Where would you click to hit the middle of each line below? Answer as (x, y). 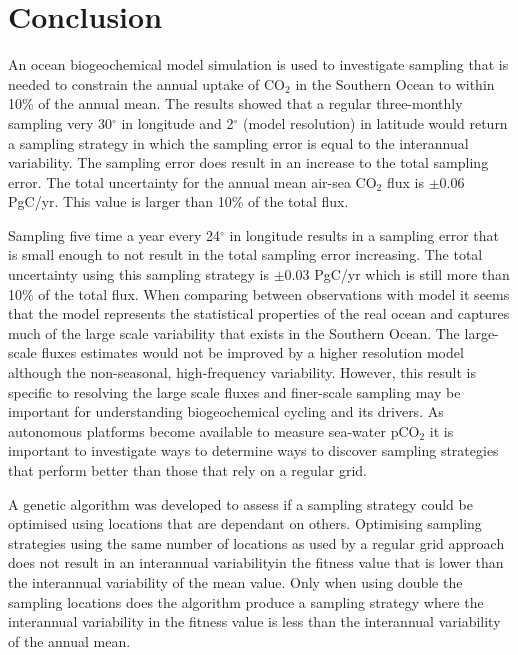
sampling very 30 (60, 122)
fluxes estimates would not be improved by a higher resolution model (252, 352)
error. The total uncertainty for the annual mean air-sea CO (192, 181)
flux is (405, 181)
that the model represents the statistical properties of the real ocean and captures (259, 313)
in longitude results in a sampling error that (364, 234)
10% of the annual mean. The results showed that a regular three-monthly (235, 103)
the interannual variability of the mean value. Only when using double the (235, 581)
